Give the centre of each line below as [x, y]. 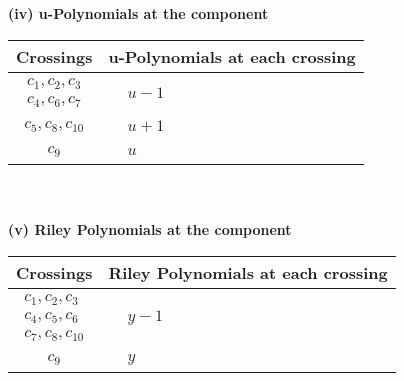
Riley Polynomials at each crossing [248, 272]
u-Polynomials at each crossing [232, 56]
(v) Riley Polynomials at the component [150, 229]
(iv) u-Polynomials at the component [138, 13]
